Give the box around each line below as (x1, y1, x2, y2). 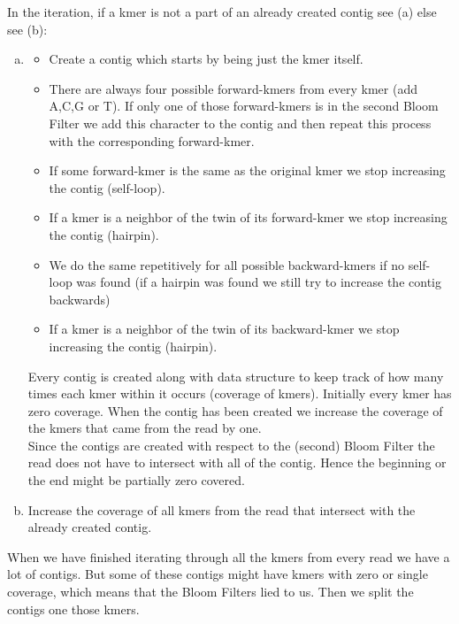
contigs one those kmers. (7, 599, 140, 618)
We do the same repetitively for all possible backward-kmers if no (49, 255, 404, 273)
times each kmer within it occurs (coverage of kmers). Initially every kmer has (27, 384, 452, 403)
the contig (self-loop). (49, 178, 165, 196)
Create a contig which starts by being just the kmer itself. (49, 50, 363, 68)
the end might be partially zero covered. (27, 471, 245, 489)
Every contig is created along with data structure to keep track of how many (27, 366, 444, 385)
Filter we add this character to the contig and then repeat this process (49, 113, 432, 132)
